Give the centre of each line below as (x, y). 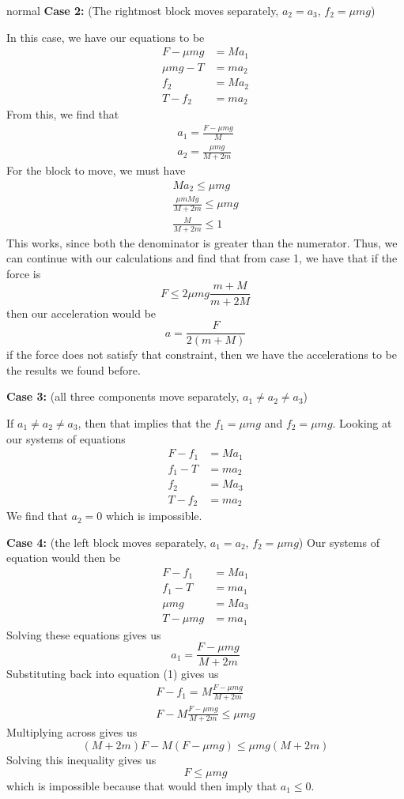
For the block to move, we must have (96, 170)
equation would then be (64, 558)
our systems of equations (66, 438)
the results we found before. (74, 369)
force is (24, 273)
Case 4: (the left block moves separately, (107, 542)
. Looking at (362, 422)
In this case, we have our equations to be (106, 37)
